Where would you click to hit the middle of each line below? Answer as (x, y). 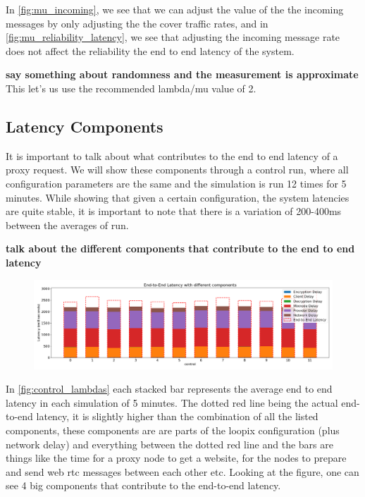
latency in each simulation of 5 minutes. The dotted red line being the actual (172, 402)
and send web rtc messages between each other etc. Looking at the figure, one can (182, 471)
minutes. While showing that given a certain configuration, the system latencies (178, 197)
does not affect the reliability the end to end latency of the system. (150, 50)
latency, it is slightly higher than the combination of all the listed (177, 416)
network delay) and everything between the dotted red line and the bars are (169, 444)
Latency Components (85, 126)
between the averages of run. (67, 225)
